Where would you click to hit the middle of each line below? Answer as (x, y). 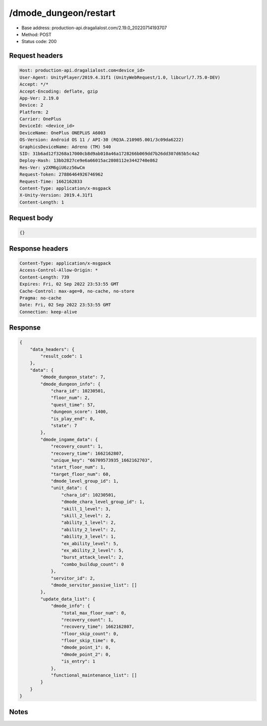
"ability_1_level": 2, (89, 523)
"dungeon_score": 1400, (80, 412)
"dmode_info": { (70, 606)
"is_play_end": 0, (73, 419)
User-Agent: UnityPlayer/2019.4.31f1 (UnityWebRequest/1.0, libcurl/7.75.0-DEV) (120, 77)
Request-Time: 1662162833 (51, 181)
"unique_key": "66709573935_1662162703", (102, 460)
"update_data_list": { (68, 599)
